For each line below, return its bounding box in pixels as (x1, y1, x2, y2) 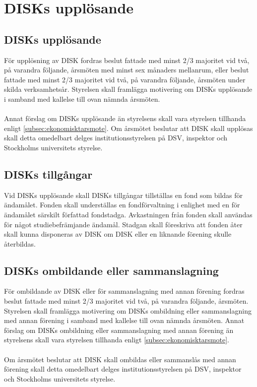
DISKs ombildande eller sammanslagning (4, 262, 219, 278)
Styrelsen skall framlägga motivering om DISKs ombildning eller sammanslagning (4, 305, 252, 316)
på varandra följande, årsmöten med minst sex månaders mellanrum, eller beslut (4, 64, 249, 75)
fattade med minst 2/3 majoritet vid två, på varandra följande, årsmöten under (4, 74, 246, 84)
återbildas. (4, 238, 36, 249)
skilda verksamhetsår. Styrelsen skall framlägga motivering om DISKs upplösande (4, 84, 253, 94)
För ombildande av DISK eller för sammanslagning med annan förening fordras (4, 286, 245, 296)
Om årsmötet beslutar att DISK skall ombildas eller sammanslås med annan (4, 354, 236, 364)
